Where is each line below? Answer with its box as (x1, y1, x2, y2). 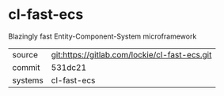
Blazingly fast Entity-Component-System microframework (8, 31, 197, 41)
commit (12, 61, 40, 72)
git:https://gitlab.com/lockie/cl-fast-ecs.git (51, 49, 212, 60)
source (12, 49, 38, 60)
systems (12, 75, 44, 86)
